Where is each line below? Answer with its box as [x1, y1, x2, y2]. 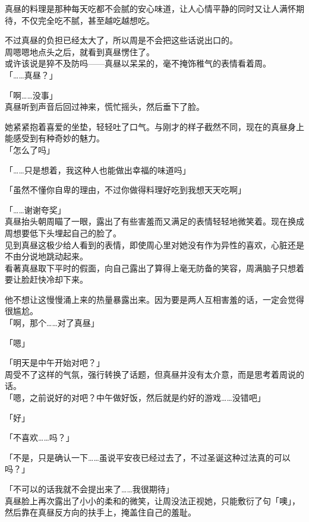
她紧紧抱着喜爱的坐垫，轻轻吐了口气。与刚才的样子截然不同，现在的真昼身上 [5, 120, 304, 132]
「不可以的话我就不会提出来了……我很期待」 [5, 483, 174, 495]
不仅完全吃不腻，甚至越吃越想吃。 [21, 14, 154, 26]
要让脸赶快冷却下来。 [5, 273, 88, 286]
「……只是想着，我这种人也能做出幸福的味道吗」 [5, 163, 191, 176]
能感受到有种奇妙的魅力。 [5, 132, 105, 144]
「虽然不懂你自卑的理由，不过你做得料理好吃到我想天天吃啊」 [5, 184, 246, 196]
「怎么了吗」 [5, 143, 55, 156]
